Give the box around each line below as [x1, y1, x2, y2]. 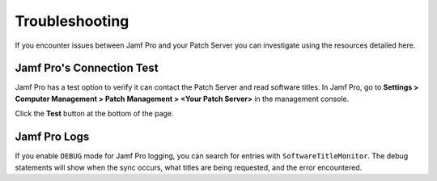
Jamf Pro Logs [15, 130, 90, 144]
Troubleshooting [15, 12, 129, 30]
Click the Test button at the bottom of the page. [15, 109, 174, 119]
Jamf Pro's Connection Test [15, 61, 159, 75]
